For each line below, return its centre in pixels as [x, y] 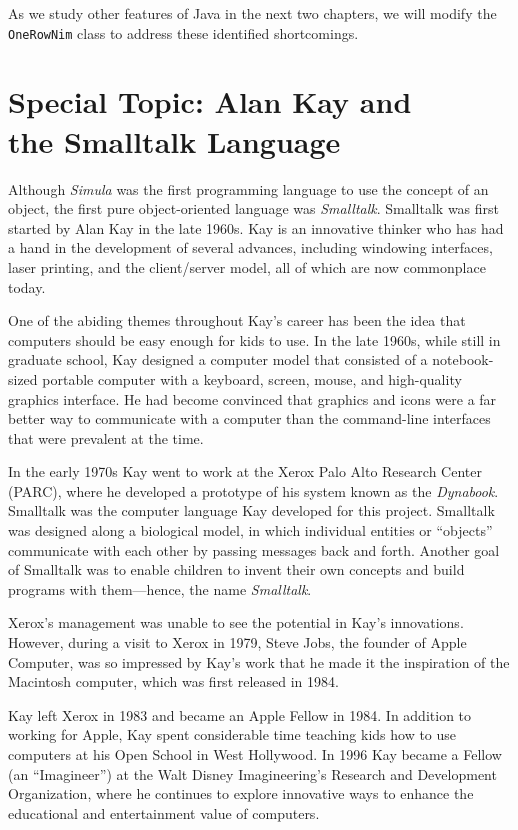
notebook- [463, 359]
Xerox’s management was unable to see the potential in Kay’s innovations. [236, 622]
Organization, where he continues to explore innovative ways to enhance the [241, 793]
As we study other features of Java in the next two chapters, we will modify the [252, 13]
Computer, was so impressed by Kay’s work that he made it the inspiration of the [259, 661]
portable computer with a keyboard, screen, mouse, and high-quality [252, 378]
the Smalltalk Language [174, 140]
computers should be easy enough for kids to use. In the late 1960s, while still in [254, 339]
